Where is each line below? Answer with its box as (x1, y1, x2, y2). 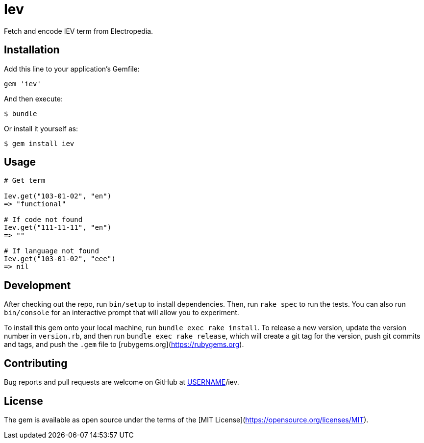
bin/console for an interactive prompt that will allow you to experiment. (4, 308, 239, 317)
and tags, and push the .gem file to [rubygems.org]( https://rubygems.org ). (4, 340, 244, 349)
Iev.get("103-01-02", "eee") (4, 255, 116, 263)
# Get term (4, 176, 46, 185)
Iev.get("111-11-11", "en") (4, 223, 112, 232)
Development (4, 279, 71, 292)
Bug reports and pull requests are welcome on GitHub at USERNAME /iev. (4, 378, 239, 387)
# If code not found (4, 216, 83, 224)
